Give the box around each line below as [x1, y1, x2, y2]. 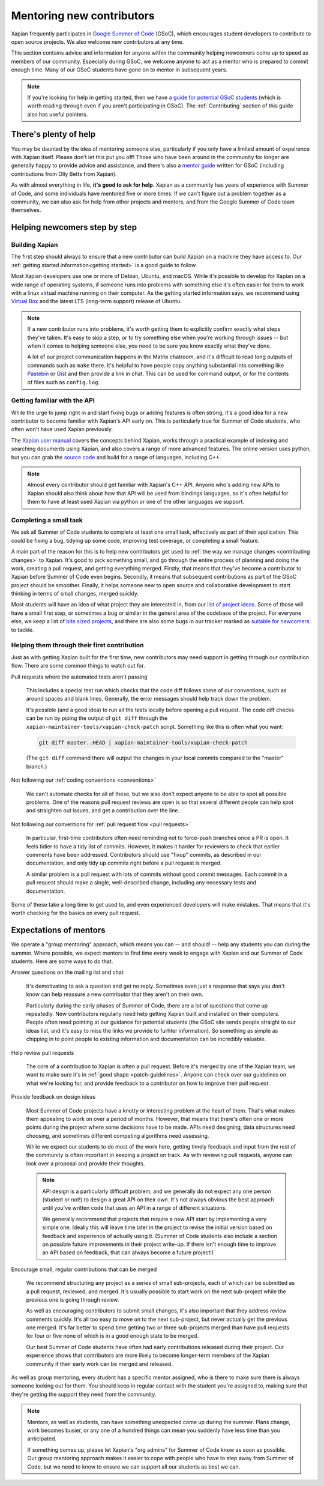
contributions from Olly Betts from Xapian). [11, 170, 117, 177]
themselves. [11, 207, 41, 214]
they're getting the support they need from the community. [11, 1391, 157, 1398]
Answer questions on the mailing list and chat [11, 968, 124, 976]
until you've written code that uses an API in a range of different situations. [42, 1204, 227, 1212]
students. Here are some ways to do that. [11, 958, 113, 965]
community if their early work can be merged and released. [26, 1360, 173, 1367]
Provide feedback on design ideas [11, 1093, 96, 1101]
